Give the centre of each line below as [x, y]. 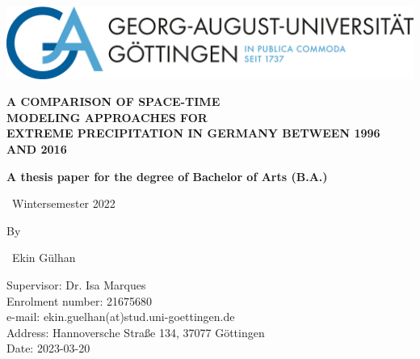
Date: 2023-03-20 [48, 348]
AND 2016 [37, 148]
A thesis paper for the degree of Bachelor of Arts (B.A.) [167, 176]
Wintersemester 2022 [63, 203]
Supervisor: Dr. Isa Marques [76, 284]
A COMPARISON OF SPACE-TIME [113, 101]
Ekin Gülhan [44, 258]
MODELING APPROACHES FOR [107, 117]
